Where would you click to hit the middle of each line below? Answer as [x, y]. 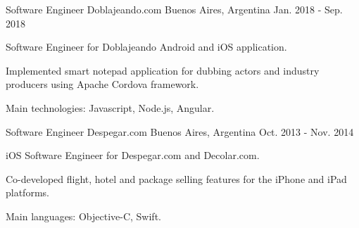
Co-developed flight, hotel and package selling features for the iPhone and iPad [176, 178]
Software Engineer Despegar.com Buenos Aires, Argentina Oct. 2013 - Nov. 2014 [180, 131]
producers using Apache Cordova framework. [102, 84]
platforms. [27, 192]
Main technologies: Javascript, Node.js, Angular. [110, 107]
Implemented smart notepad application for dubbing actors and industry [163, 70]
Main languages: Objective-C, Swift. [83, 216]
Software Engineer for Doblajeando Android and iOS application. [146, 47]
